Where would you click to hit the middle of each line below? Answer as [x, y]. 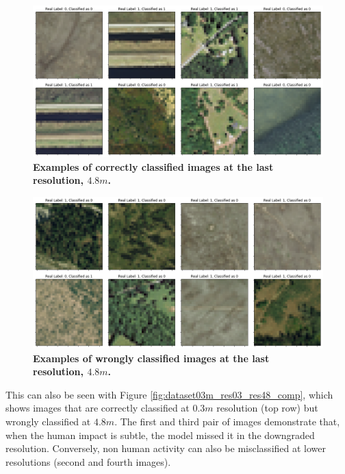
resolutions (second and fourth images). [88, 461]
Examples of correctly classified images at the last [153, 166]
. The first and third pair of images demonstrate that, [227, 421]
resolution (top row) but [267, 408]
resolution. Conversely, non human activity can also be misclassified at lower [166, 448]
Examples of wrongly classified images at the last [151, 358]
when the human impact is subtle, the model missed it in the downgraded [160, 435]
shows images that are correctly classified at [98, 408]
